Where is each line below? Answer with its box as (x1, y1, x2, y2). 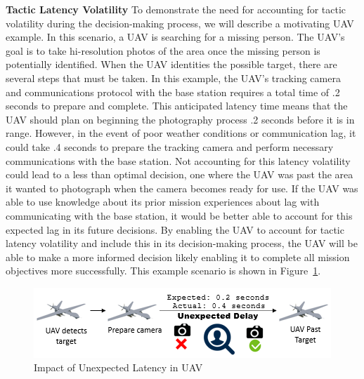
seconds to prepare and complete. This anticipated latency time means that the (6, 98, 348, 113)
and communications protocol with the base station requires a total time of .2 (6, 84, 340, 99)
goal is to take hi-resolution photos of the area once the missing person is (6, 43, 320, 58)
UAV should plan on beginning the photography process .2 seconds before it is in (6, 112, 355, 126)
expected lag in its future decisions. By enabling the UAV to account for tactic (6, 222, 344, 237)
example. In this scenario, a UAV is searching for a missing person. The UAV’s (6, 29, 345, 44)
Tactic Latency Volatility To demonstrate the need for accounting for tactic (6, 2, 346, 16)
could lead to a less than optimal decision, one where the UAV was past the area (6, 167, 353, 182)
